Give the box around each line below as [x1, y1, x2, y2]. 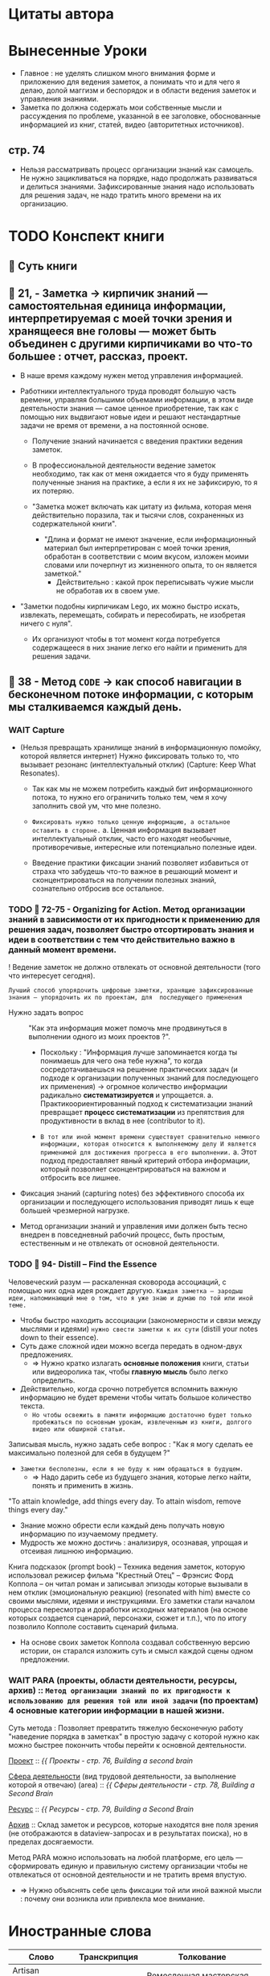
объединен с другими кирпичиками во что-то [8, 336, 253, 351]
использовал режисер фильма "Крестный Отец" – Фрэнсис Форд [8, 1570, 234, 1580]
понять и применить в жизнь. [31, 1480, 134, 1490]
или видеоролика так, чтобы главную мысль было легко [31, 1367, 229, 1376]
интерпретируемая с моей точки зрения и [8, 311, 233, 325]
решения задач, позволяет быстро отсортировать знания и [8, 924, 255, 935]
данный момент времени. [8, 944, 117, 955]
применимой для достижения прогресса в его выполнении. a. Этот [39, 1147, 257, 1157]
